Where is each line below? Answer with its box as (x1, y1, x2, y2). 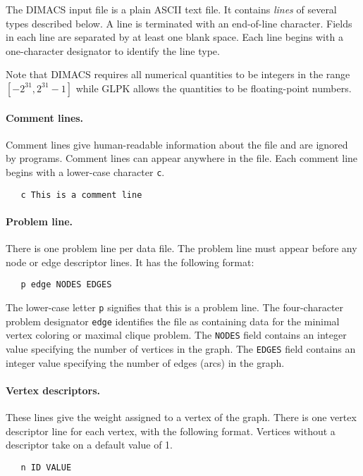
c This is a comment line (20, 189, 142, 200)
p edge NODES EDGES (20, 280, 112, 290)
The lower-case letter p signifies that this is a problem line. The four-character (6, 299, 344, 314)
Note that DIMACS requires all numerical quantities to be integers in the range (6, 67, 350, 82)
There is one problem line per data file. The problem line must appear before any (6, 241, 357, 256)
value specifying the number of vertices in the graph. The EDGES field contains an (6, 341, 356, 356)
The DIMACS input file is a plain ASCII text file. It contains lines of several (6, 2, 337, 16)
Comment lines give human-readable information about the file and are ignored (6, 137, 348, 151)
